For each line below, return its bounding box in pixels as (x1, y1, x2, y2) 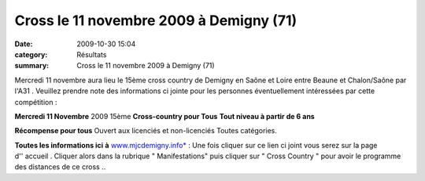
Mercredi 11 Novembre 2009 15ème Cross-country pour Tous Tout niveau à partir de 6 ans (14, 111, 315, 121)
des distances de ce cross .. (14, 162, 106, 172)
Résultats (76, 49, 107, 59)
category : (14, 49, 48, 59)
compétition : (14, 97, 57, 107)
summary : (14, 61, 50, 71)
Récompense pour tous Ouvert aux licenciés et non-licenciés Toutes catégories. (14, 126, 277, 136)
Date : (14, 39, 33, 49)
